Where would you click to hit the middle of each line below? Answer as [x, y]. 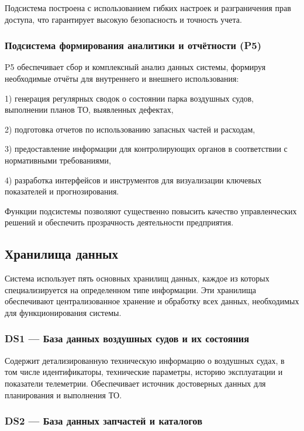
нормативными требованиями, [58, 160]
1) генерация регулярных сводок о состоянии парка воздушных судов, [129, 98]
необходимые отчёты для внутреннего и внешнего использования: [122, 78]
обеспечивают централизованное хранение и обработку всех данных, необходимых [152, 301]
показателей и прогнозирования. [62, 191]
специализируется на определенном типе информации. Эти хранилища [130, 289]
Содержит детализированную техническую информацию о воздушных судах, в [145, 360]
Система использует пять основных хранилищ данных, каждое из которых [137, 278]
